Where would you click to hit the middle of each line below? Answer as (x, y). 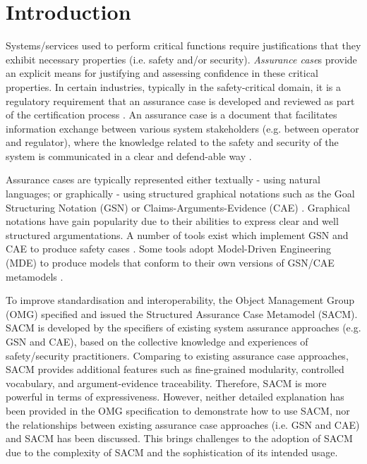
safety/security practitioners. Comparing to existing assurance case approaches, (177, 355)
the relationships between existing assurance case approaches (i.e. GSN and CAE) (183, 424)
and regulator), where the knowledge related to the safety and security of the (172, 142)
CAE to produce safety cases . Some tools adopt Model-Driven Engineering (169, 249)
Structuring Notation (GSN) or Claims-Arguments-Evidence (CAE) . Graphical (178, 207)
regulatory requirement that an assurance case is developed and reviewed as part (180, 100)
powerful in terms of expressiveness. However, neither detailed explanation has (175, 397)
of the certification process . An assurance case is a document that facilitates (172, 115)
